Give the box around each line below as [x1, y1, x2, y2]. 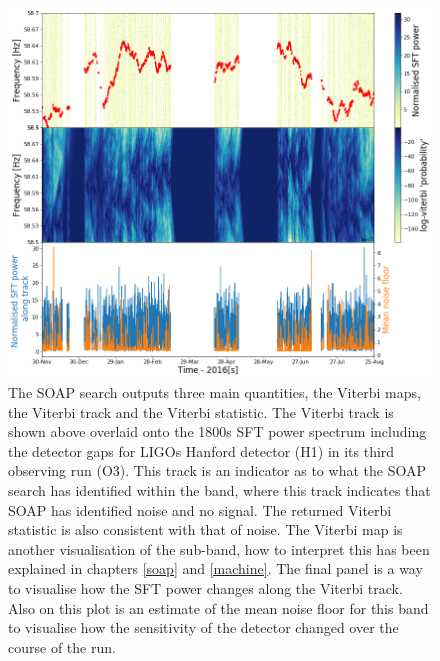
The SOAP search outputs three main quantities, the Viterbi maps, [8, 381, 421, 402]
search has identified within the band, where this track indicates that [8, 479, 431, 500]
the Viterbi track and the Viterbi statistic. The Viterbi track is [8, 401, 394, 422]
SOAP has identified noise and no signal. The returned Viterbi [8, 499, 392, 520]
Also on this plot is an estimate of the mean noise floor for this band [8, 597, 429, 618]
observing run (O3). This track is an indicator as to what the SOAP [8, 460, 426, 481]
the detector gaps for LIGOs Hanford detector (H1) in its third [8, 440, 395, 461]
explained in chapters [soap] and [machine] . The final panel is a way [8, 558, 423, 579]
